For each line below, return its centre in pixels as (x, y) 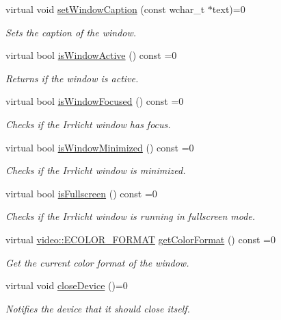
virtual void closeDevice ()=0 (67, 285)
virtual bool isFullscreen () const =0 (81, 193)
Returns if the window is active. (72, 78)
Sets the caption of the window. (71, 32)
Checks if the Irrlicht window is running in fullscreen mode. (131, 216)
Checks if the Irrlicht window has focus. (88, 124)
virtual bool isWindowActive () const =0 (91, 55)
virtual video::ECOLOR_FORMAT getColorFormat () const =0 (140, 239)
